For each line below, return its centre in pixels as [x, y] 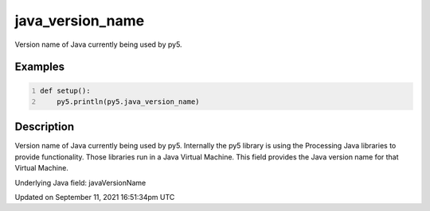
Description [45, 127]
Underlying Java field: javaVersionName [80, 182]
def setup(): [65, 90]
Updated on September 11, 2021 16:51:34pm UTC [95, 197]
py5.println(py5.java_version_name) [128, 102]
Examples [40, 67]
